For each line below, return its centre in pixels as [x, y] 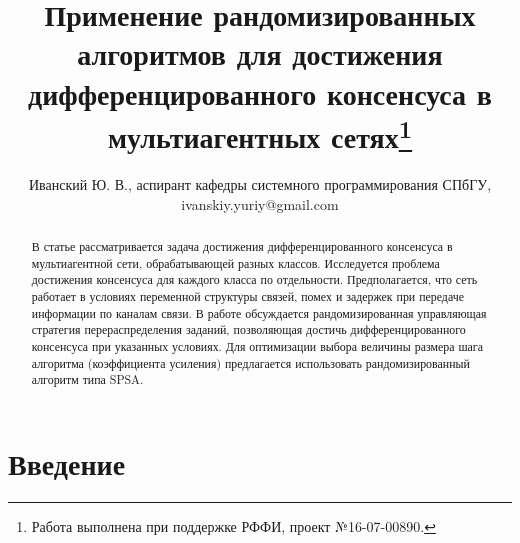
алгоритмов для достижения [260, 53]
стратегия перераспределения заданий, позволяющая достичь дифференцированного [248, 329]
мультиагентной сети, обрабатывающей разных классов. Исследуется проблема [235, 262]
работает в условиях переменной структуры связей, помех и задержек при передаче [247, 295]
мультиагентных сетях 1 [260, 134]
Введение [67, 462]
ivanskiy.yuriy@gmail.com [260, 203]
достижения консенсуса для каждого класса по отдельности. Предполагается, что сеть [254, 279]
